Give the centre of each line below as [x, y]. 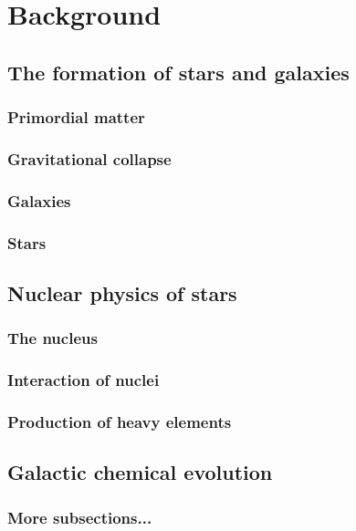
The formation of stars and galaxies [178, 72]
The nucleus [52, 338]
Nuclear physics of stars [122, 292]
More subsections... [80, 517]
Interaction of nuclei [84, 380]
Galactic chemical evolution [140, 472]
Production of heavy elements [120, 421]
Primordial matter [76, 117]
